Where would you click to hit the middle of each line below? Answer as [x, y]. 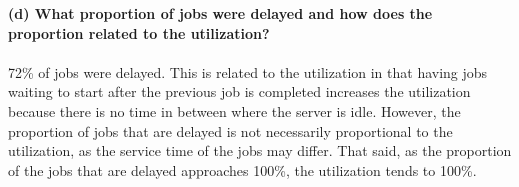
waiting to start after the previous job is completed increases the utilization [239, 91]
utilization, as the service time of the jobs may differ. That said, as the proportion [260, 150]
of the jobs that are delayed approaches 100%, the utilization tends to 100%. [242, 169]
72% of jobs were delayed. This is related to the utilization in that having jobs [248, 71]
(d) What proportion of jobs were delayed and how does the [220, 13]
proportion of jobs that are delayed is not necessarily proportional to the [230, 130]
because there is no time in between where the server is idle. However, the [234, 110]
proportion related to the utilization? [139, 32]
